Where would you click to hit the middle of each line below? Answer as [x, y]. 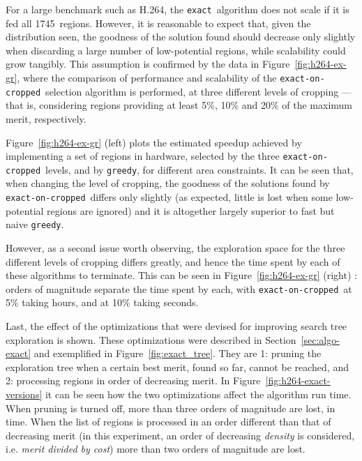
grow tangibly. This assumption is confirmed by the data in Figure [148, 64]
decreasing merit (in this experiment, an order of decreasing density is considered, [180, 435]
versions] [24, 394]
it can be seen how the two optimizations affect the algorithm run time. [198, 394]
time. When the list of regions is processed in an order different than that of [168, 422]
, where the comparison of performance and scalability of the [147, 78]
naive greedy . [35, 224]
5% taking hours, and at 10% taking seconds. [102, 302]
